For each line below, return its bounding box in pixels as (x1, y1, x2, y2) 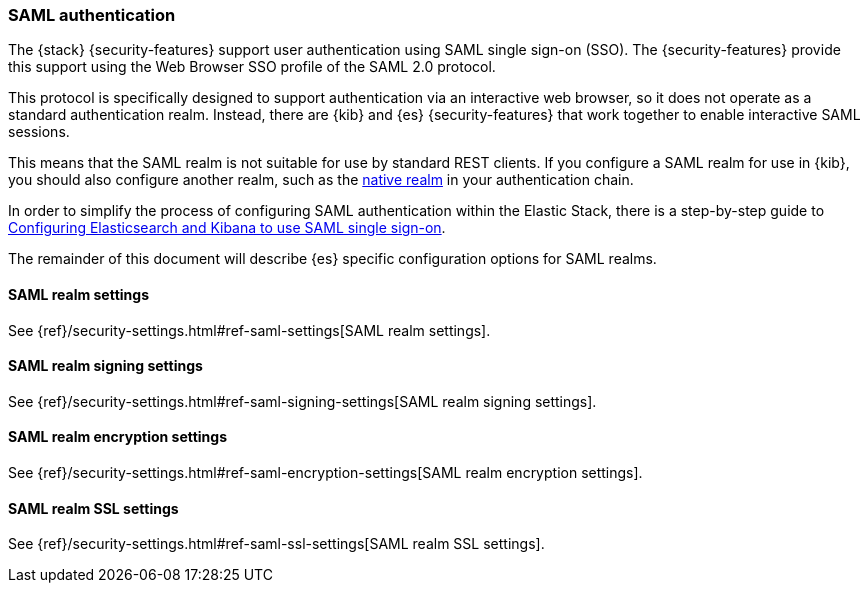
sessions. (8, 123, 70, 141)
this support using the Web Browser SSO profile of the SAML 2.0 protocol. (8, 58, 496, 76)
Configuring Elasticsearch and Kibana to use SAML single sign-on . (8, 219, 446, 237)
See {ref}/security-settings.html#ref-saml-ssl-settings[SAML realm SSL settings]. (8, 535, 545, 553)
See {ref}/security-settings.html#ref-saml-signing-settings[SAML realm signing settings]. (8, 392, 597, 410)
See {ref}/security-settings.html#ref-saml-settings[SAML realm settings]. (8, 321, 491, 339)
